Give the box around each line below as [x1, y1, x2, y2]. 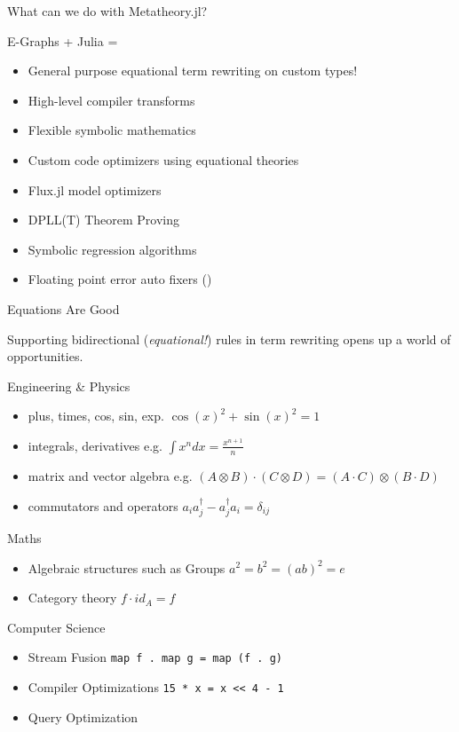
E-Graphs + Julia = [7, 31, 118, 50]
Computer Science [7, 618, 106, 636]
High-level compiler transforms [28, 91, 195, 109]
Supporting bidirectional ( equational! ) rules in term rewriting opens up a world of [7, 329, 451, 348]
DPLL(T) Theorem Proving [28, 210, 180, 229]
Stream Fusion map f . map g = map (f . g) [28, 648, 282, 666]
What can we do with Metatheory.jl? [7, 2, 208, 20]
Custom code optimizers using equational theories [28, 150, 299, 169]
